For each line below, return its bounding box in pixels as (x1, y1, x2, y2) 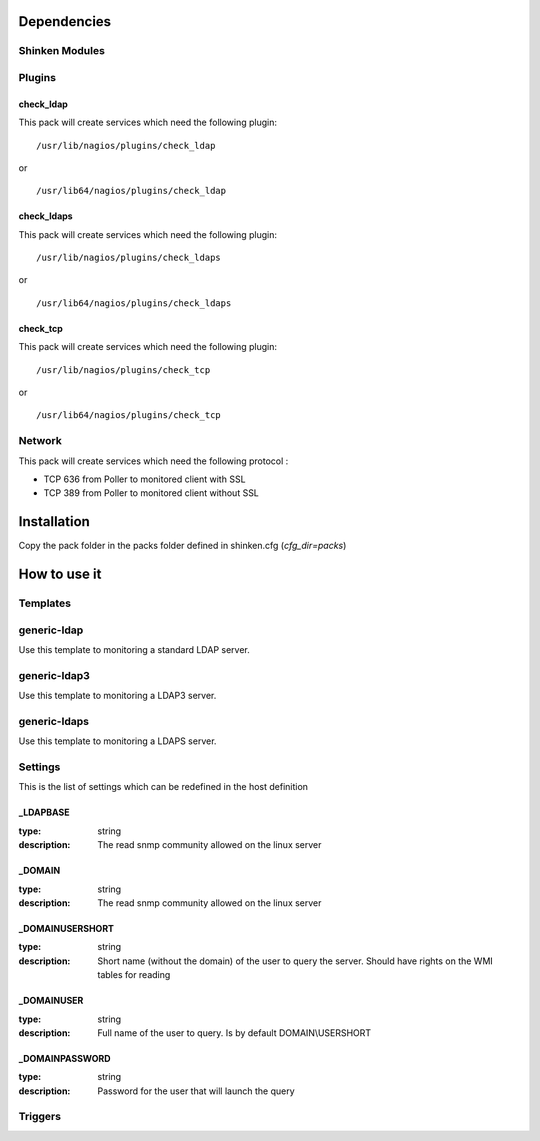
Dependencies (18, 13, 112, 30)
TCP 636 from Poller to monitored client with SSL (43, 473, 246, 485)
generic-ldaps (18, 714, 90, 728)
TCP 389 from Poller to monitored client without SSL (43, 487, 260, 499)
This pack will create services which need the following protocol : (18, 455, 289, 467)
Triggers (18, 1110, 62, 1124)
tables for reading (97, 969, 171, 981)
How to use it (18, 566, 102, 583)
